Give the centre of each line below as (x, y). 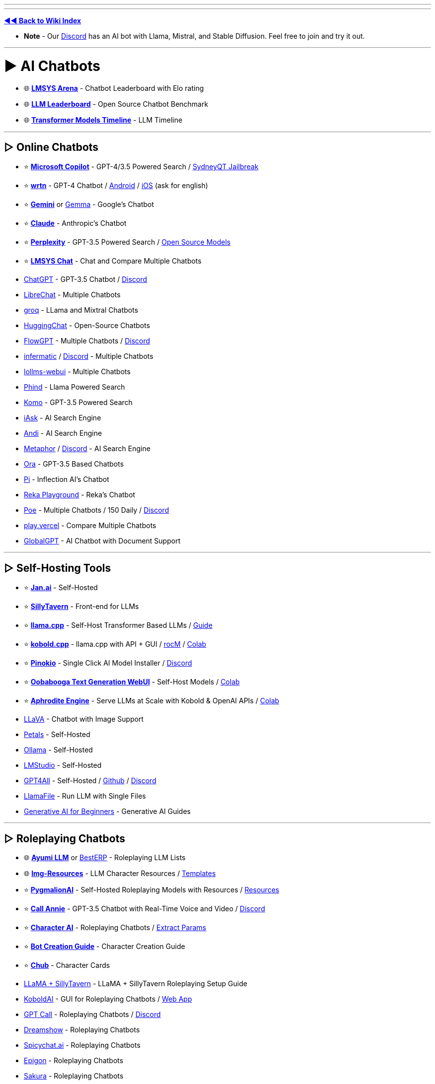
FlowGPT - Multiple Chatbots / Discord (87, 341)
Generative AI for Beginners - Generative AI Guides (107, 812)
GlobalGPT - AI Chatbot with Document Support (102, 541)
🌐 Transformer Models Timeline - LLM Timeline (103, 120)
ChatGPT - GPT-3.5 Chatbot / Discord (86, 279)
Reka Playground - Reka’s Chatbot (80, 495)
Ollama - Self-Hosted (58, 750)
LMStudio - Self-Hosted (63, 765)
